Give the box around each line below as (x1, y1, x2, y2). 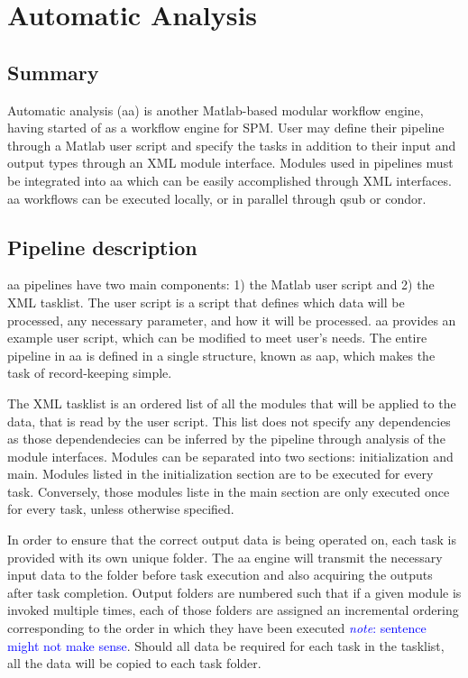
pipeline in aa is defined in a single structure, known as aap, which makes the (7, 345, 436, 364)
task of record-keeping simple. (7, 363, 172, 382)
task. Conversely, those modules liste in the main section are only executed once (7, 481, 450, 500)
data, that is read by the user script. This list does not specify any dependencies (7, 411, 451, 430)
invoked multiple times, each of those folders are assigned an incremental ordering (7, 600, 459, 619)
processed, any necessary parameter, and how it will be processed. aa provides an (7, 310, 456, 329)
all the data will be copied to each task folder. (7, 654, 262, 673)
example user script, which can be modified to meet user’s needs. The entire (7, 328, 427, 347)
